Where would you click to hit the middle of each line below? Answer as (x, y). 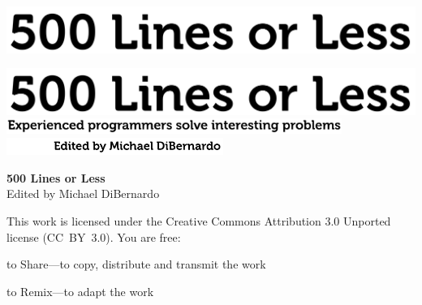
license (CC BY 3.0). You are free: (94, 236)
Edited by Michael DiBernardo (83, 193)
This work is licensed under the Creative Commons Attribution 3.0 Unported (199, 221)
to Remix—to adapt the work (80, 291)
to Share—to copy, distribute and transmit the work (136, 264)
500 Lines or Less (56, 177)
